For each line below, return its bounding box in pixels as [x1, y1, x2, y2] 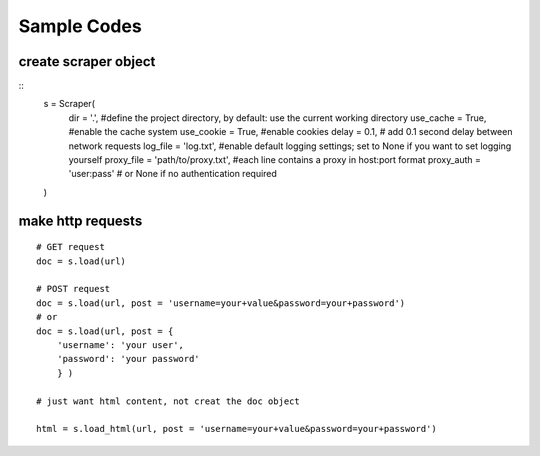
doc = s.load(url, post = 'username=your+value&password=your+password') [36, 297, 406, 309]
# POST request [36, 283, 111, 295]
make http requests [18, 212, 143, 229]
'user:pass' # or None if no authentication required [68, 168, 277, 180]
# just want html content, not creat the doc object [36, 395, 300, 407]
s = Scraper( [43, 98, 95, 110]
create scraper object [18, 53, 156, 70]
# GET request [36, 241, 105, 253]
